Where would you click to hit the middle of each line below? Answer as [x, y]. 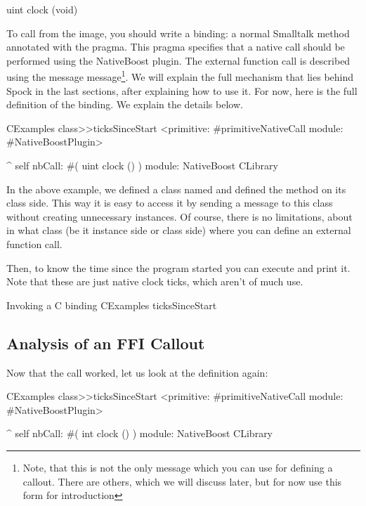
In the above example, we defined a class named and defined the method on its [176, 189]
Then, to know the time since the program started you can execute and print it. [178, 267]
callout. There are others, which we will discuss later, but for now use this [182, 481]
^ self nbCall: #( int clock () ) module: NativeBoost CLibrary [140, 433]
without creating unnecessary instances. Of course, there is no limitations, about [179, 216]
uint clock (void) [42, 9]
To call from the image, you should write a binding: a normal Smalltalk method [178, 33]
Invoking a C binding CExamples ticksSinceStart [112, 305]
